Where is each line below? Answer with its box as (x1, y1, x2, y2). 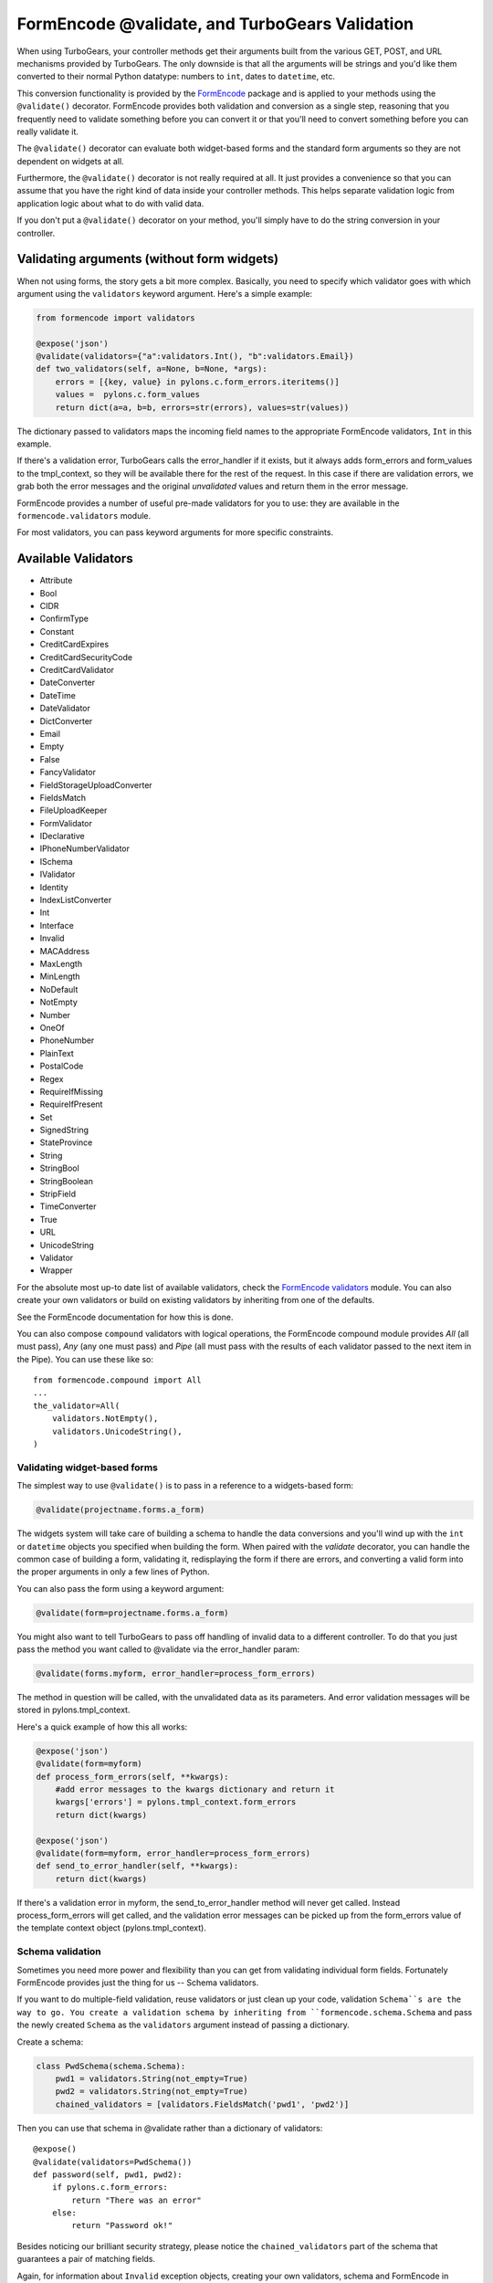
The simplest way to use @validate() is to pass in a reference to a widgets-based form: (16, 1480, 354, 1491)
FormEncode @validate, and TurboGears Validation (16, 14, 414, 34)
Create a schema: (16, 2036, 84, 2047)
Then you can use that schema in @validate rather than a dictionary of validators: (16, 2122, 323, 2133)
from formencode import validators (36, 312, 195, 323)
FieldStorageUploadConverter (39, 779, 152, 790)
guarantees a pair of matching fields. (16, 2254, 155, 2265)
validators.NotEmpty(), (51, 1414, 159, 1424)
